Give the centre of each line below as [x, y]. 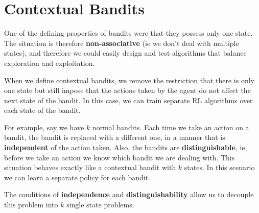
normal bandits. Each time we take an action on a [171, 127]
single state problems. [100, 205]
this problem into [31, 205]
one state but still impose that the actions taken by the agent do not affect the [127, 90]
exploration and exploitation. [50, 63]
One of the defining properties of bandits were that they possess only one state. [128, 33]
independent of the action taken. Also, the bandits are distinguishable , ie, [126, 147]
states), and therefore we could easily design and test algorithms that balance [125, 53]
